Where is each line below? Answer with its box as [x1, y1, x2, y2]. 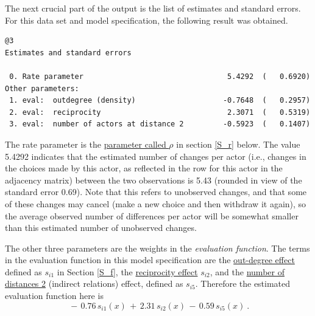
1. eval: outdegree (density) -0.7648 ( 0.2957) [9, 96, 311, 105]
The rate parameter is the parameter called [5, 137, 166, 150]
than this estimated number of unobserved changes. [5, 221, 197, 234]
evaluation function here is [5, 289, 104, 302]
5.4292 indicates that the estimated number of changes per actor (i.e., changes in [5, 149, 306, 162]
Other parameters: [5, 84, 79, 93]
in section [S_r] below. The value [176, 137, 300, 150]
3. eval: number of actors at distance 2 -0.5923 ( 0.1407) [9, 120, 311, 129]
